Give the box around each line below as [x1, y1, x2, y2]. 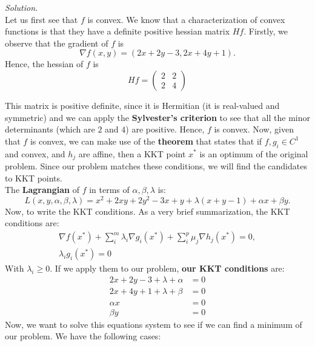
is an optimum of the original [199, 147, 308, 160]
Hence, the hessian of [5, 57, 84, 70]
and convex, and [5, 147, 65, 160]
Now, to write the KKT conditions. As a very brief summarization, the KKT [5, 204, 290, 217]
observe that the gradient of [5, 36, 108, 49]
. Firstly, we [244, 25, 288, 38]
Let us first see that [5, 13, 78, 25]
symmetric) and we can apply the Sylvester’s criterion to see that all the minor [5, 111, 310, 123]
